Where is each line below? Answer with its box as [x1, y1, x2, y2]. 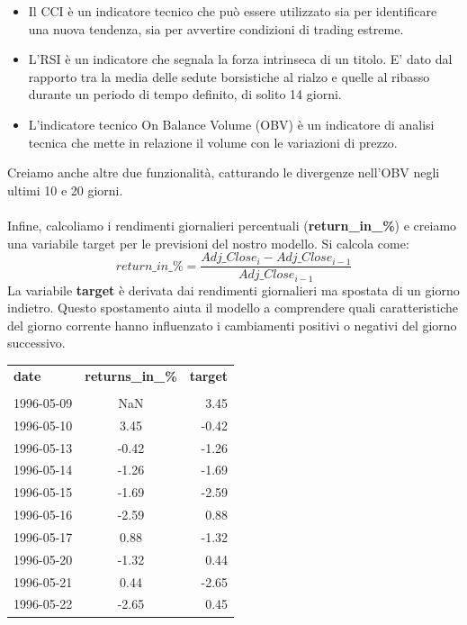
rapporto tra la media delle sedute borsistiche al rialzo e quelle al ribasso [28, 67, 430, 86]
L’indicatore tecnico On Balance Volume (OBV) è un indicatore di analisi [28, 114, 435, 133]
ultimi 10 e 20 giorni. [7, 180, 123, 199]
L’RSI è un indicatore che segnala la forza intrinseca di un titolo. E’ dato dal [28, 50, 453, 68]
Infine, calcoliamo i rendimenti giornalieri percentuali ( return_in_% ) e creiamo [7, 215, 457, 234]
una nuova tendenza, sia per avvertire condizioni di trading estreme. [28, 19, 404, 38]
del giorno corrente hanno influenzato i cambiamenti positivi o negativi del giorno [7, 315, 457, 334]
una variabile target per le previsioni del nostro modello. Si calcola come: [7, 233, 409, 252]
